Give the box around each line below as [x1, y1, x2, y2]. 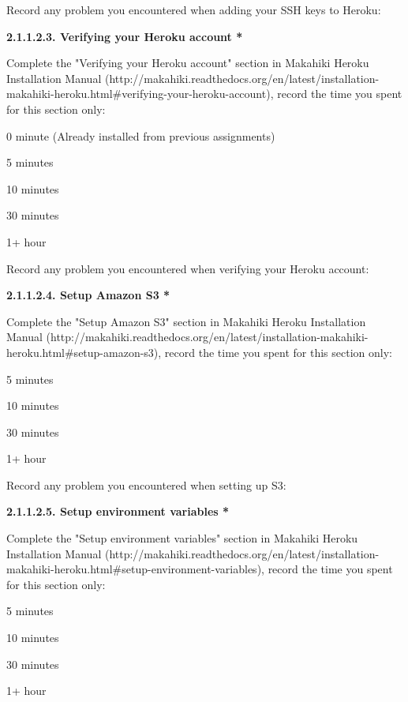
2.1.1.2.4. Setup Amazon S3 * [6, 287, 170, 303]
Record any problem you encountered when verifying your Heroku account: [6, 260, 369, 276]
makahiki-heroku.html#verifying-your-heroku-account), [6, 85, 274, 102]
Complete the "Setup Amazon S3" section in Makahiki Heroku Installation [6, 313, 366, 329]
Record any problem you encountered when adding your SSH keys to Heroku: [6, 2, 381, 17]
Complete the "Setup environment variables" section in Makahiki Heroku [6, 530, 358, 546]
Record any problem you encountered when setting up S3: [6, 476, 286, 493]
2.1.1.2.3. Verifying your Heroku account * [6, 28, 243, 44]
